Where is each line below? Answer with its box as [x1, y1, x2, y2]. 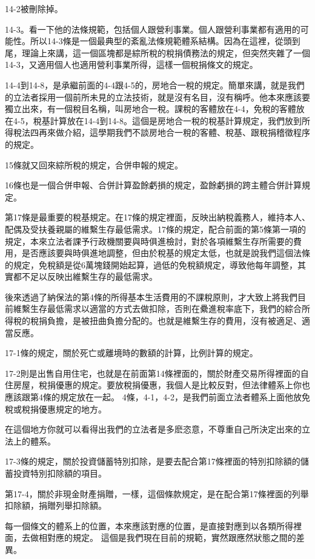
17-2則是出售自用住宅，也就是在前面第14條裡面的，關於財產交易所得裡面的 [5, 366, 300, 379]
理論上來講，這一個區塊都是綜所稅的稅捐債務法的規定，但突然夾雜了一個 [21, 46, 310, 59]
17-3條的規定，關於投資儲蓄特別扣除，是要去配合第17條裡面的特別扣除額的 [5, 455, 300, 468]
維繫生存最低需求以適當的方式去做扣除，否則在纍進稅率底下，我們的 [13, 302, 285, 315]
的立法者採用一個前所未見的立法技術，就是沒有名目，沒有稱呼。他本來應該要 [5, 90, 310, 103]
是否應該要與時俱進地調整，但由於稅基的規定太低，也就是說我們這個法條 [21, 246, 310, 259]
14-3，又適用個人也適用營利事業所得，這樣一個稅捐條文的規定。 [5, 58, 258, 71]
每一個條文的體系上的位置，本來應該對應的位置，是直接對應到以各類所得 [5, 519, 293, 532]
